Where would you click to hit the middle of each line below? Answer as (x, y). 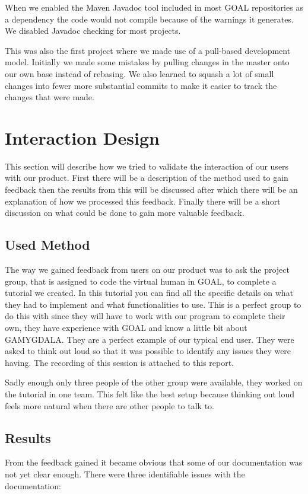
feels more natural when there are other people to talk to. (109, 405)
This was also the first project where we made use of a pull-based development (148, 50)
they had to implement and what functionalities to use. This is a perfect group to (153, 304)
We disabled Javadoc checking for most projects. (93, 31)
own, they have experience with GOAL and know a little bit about (126, 328)
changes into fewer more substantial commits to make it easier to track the (141, 85)
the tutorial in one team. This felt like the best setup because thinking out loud (150, 393)
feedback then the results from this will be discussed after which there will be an (151, 189)
